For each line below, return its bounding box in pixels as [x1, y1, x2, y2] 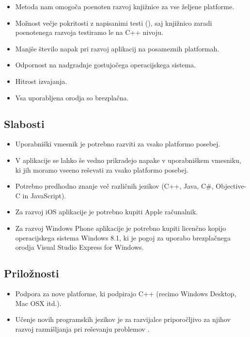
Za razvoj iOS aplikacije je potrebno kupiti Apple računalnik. [15, 207, 198, 217]
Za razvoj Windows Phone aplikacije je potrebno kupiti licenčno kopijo [15, 223, 226, 233]
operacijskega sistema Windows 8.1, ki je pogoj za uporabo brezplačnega [15, 232, 231, 242]
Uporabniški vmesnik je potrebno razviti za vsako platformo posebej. [15, 139, 220, 149]
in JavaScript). [22, 190, 66, 200]
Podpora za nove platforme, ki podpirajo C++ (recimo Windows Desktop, [15, 288, 236, 298]
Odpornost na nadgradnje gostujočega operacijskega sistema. [15, 60, 196, 70]
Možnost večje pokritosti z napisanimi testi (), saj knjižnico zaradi [15, 17, 212, 28]
